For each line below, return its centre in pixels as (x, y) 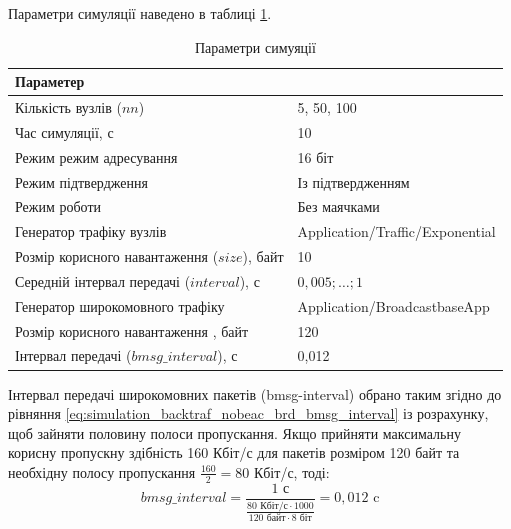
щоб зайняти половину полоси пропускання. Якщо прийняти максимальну (234, 432)
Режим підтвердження (81, 181)
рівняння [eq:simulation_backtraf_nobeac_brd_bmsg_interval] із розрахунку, (248, 413)
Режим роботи (58, 206)
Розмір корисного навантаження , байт (132, 330)
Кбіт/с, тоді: (291, 471)
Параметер (50, 81)
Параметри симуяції (255, 46)
